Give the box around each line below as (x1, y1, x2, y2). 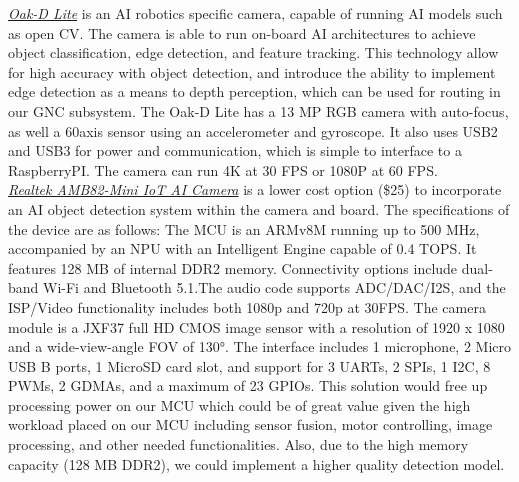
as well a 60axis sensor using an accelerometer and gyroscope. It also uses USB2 (8, 120, 498, 141)
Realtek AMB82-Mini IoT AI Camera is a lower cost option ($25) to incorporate (8, 179, 502, 200)
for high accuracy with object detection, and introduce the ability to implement (8, 61, 496, 82)
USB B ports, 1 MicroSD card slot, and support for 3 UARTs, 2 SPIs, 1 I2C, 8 (8, 355, 491, 376)
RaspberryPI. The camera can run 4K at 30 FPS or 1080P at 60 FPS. (8, 159, 438, 180)
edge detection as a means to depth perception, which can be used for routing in (8, 81, 501, 102)
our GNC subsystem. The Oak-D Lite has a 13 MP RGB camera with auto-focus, (8, 100, 509, 121)
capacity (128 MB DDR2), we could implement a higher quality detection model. (8, 453, 505, 474)
